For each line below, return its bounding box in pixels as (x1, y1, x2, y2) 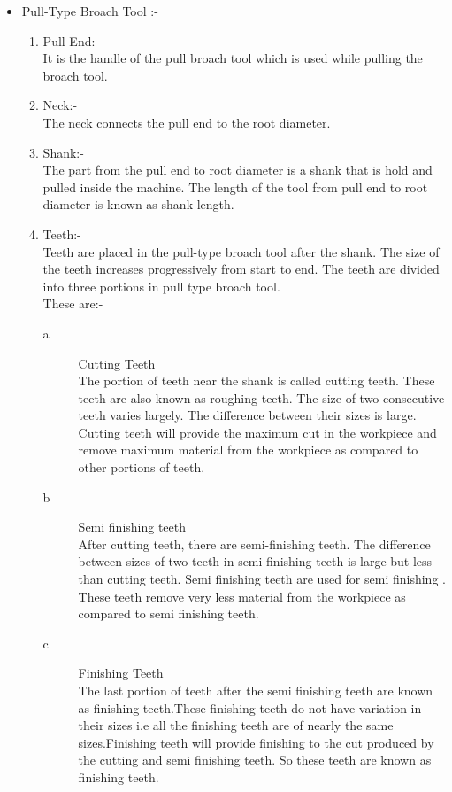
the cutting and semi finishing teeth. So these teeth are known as (78, 750, 432, 769)
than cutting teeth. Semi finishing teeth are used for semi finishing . (78, 570, 446, 588)
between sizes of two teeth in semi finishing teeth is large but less (78, 552, 433, 571)
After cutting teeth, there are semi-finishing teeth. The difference (78, 534, 431, 553)
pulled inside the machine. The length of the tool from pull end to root (42, 177, 428, 196)
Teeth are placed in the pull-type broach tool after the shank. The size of (42, 242, 440, 260)
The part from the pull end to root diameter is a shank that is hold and (42, 160, 433, 179)
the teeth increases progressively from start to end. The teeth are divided (42, 260, 440, 278)
